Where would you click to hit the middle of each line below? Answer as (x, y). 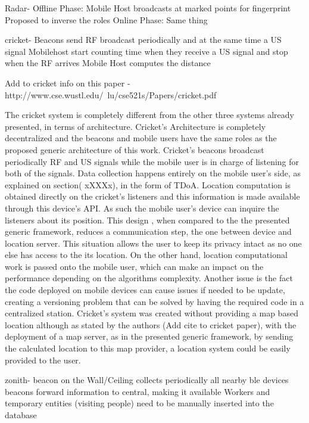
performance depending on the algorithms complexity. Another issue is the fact (149, 278)
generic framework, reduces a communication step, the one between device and (148, 231)
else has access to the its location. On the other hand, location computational (146, 255)
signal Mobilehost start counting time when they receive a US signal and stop (146, 51)
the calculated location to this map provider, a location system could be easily (148, 348)
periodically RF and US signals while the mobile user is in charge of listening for (152, 161)
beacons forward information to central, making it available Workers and (138, 391)
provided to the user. (43, 360)
